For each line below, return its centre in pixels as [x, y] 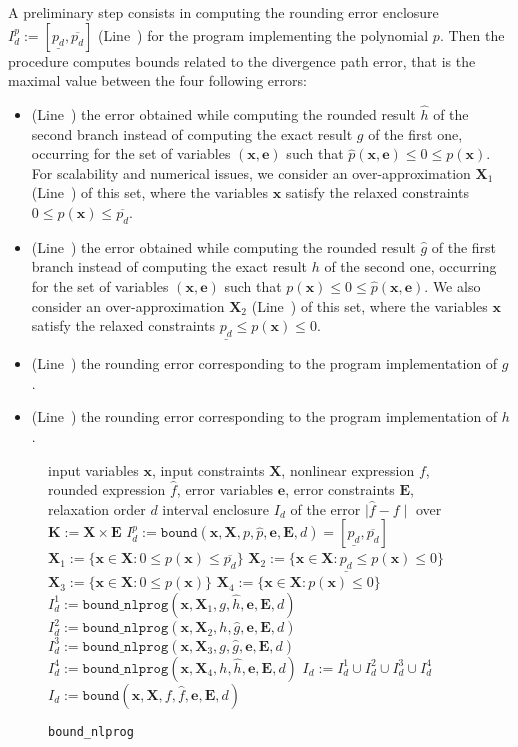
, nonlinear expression [348, 469]
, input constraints [208, 469]
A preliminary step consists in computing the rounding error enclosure [223, 12]
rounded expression [107, 489]
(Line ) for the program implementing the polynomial [263, 34]
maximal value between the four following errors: [157, 80]
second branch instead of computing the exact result [192, 133]
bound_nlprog [91, 731]
